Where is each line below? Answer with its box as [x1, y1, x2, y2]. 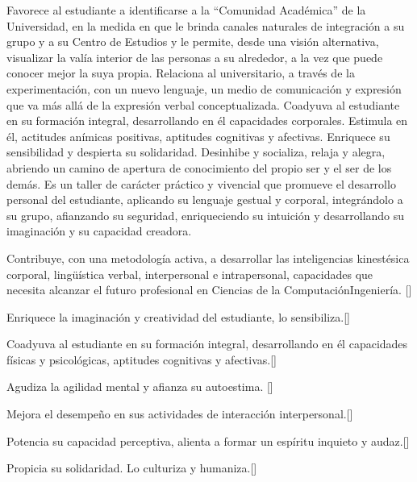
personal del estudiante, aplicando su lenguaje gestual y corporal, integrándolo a [6, 191, 403, 208]
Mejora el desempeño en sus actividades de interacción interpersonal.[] [6, 405, 353, 422]
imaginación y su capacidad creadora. [6, 222, 192, 239]
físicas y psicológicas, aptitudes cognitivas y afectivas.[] [6, 351, 277, 368]
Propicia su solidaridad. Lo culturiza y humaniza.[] [6, 459, 257, 476]
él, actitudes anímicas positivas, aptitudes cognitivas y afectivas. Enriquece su [6, 127, 390, 144]
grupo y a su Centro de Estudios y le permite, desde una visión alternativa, [6, 33, 379, 50]
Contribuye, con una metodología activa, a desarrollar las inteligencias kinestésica [6, 249, 410, 266]
